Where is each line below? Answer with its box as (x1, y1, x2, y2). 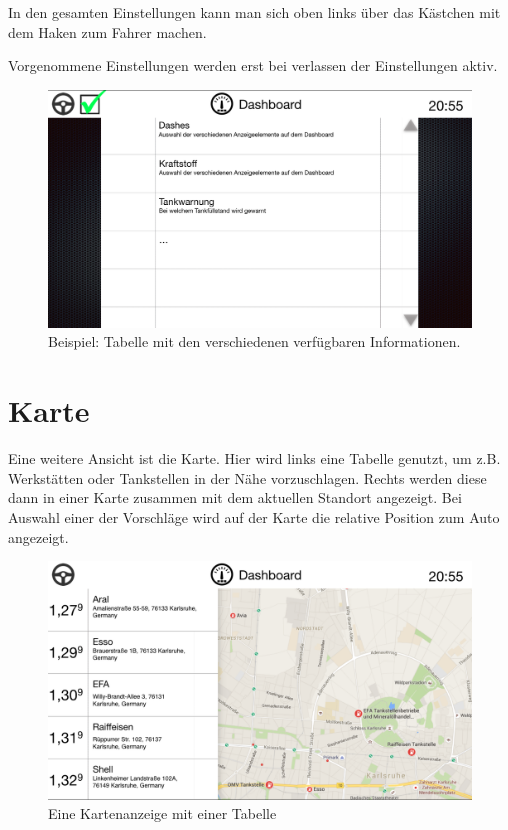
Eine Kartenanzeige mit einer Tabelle (48, 803, 277, 824)
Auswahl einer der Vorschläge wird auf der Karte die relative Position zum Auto (8, 506, 500, 527)
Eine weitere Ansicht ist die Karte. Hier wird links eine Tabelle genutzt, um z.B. (8, 448, 501, 469)
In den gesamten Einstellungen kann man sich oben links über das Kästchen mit (8, 2, 501, 22)
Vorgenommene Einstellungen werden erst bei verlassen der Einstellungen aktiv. (8, 55, 498, 76)
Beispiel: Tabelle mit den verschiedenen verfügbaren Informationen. (48, 331, 461, 352)
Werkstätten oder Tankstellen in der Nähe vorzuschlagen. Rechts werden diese (8, 467, 487, 488)
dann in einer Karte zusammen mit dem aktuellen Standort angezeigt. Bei (8, 487, 462, 508)
